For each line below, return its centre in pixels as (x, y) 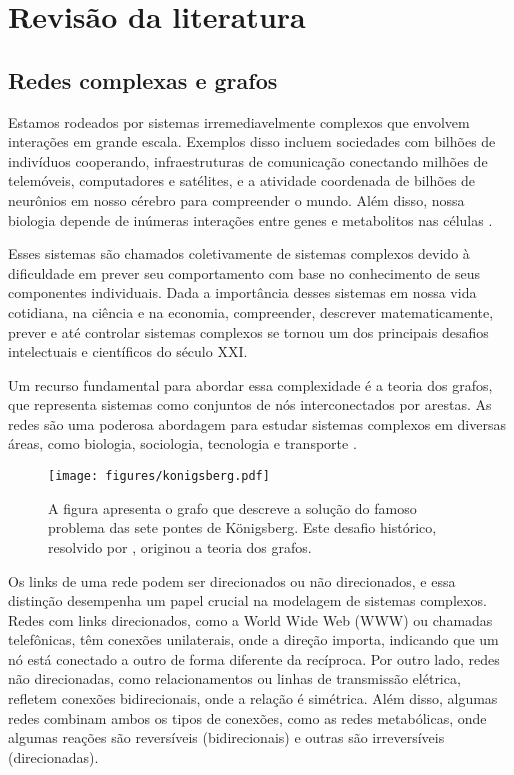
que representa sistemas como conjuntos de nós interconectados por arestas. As (250, 404)
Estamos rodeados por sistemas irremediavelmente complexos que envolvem (239, 121)
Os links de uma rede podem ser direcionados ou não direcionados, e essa (232, 580)
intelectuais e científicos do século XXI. (128, 351)
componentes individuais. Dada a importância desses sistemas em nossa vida (242, 292)
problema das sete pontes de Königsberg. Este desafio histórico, (242, 527)
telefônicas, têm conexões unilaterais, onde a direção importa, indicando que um (253, 639)
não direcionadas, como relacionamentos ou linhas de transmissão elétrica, (234, 678)
